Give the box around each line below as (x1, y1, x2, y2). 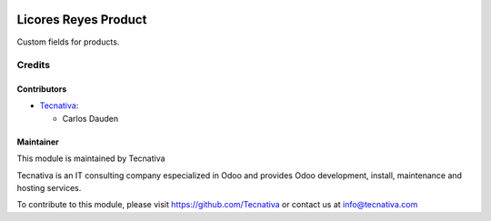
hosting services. (16, 183, 82, 194)
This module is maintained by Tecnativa (16, 153, 165, 164)
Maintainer (16, 136, 59, 147)
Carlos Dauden (62, 113, 118, 124)
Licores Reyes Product (16, 12, 147, 27)
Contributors (16, 84, 67, 95)
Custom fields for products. (16, 36, 120, 47)
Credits (16, 59, 50, 72)
